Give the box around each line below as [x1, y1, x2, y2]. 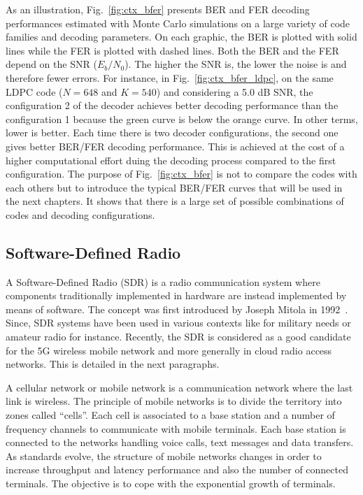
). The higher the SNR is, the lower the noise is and [124, 57, 347, 71]
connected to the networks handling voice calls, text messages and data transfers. [6, 435, 354, 450]
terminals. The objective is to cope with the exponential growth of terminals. [6, 476, 336, 491]
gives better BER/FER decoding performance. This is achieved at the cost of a [6, 138, 345, 153]
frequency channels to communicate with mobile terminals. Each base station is [6, 421, 346, 436]
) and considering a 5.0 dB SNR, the [156, 84, 313, 99]
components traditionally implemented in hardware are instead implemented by [6, 288, 347, 303]
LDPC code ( [6, 84, 63, 99]
